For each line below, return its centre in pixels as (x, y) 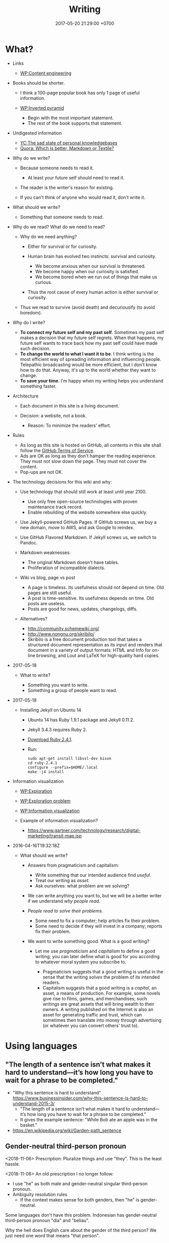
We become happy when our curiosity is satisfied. (87, 271)
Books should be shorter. (39, 83)
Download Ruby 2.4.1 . (50, 739)
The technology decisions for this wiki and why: (62, 482)
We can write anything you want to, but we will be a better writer (95, 895)
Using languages (41, 1046)
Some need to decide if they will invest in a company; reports (99, 926)
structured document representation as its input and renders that (95, 644)
